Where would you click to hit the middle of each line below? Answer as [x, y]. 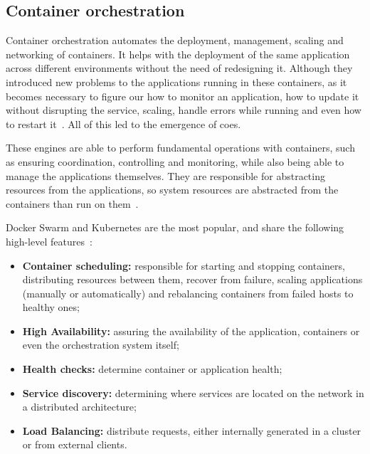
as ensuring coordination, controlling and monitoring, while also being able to [175, 161]
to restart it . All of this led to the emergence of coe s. [123, 123]
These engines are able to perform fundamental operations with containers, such [180, 148]
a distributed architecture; [79, 407]
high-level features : [49, 241]
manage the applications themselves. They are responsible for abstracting [165, 175]
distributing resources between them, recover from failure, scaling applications [192, 279]
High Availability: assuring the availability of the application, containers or [191, 331]
